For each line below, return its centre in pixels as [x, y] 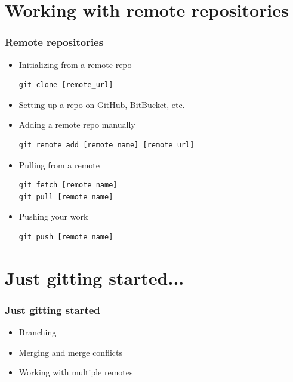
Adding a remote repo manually [77, 124]
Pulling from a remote [59, 164]
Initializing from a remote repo [75, 64]
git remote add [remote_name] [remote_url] [107, 145]
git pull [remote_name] [66, 197]
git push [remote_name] [66, 237]
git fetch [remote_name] [68, 185]
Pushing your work [53, 216]
